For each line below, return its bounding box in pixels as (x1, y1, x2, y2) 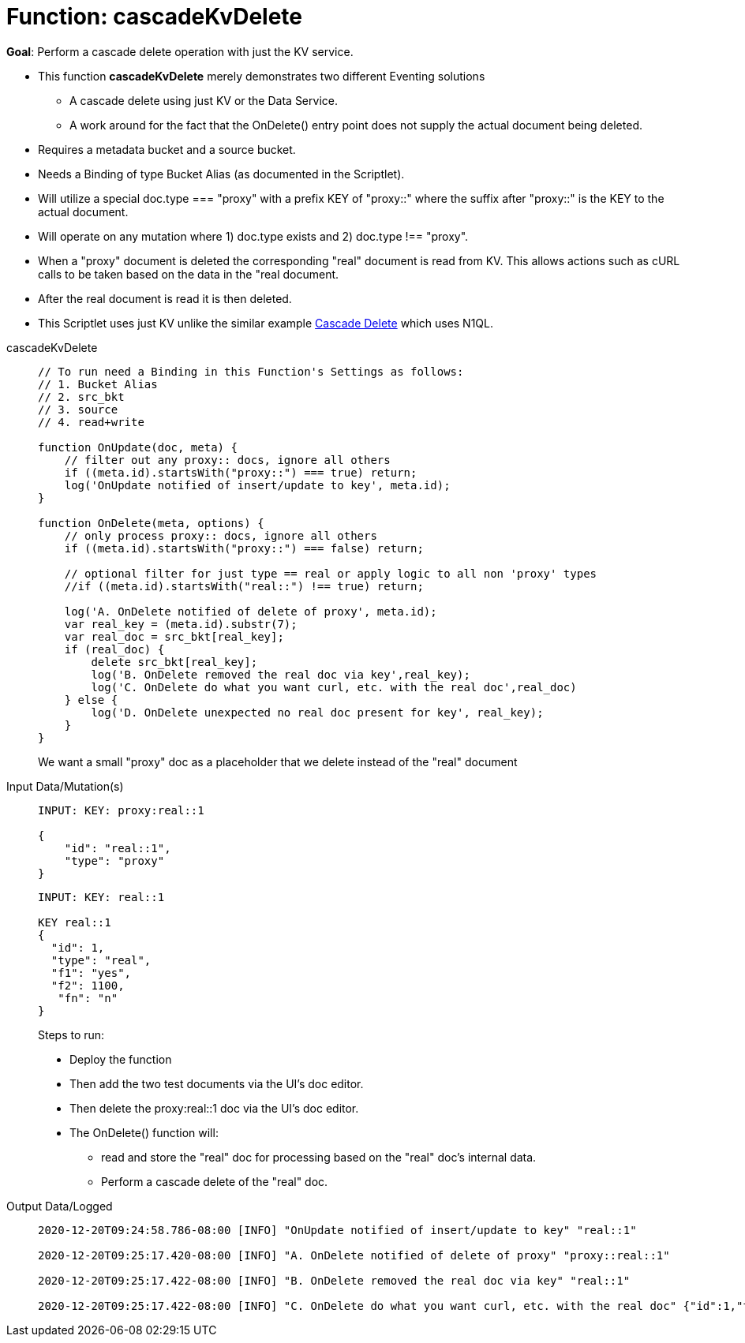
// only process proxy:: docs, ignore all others (64, 529, 377, 542)
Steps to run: (38, 1027, 105, 1042)
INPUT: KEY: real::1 (38, 890, 165, 903)
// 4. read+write (38, 415, 144, 428)
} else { (64, 693, 118, 706)
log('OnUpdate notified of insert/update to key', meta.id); (64, 478, 451, 492)
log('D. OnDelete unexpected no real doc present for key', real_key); (91, 705, 544, 719)
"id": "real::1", (64, 841, 171, 855)
